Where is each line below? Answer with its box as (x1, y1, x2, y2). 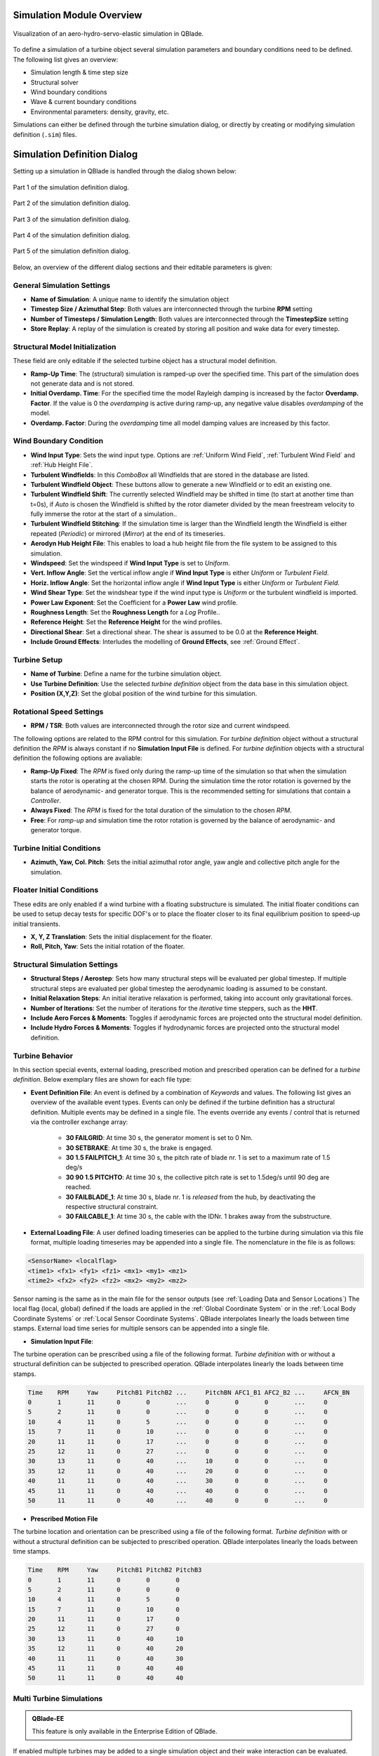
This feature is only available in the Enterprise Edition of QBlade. (32, 1727, 218, 1736)
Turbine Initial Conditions (13, 843, 101, 853)
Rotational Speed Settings (13, 707, 104, 716)
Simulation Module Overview (13, 9, 142, 21)
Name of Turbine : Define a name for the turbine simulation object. (30, 669, 222, 678)
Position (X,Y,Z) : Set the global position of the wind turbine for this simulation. (30, 689, 258, 698)
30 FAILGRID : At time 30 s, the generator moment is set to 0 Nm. (65, 1134, 253, 1142)
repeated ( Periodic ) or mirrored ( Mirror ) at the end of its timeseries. (30, 529, 225, 537)
